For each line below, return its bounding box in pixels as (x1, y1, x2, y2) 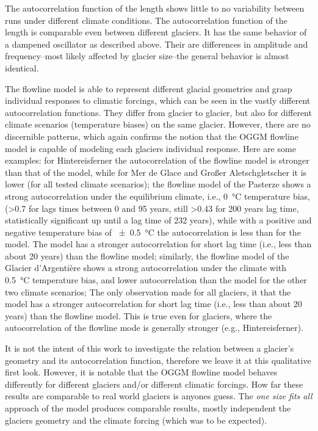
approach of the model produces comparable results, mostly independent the (5, 402, 291, 414)
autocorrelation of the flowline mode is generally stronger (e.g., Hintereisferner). (5, 321, 304, 334)
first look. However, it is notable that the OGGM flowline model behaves (5, 366, 278, 378)
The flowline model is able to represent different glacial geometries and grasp (5, 82, 292, 95)
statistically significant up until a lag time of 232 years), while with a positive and (5, 214, 312, 226)
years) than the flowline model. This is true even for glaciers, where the (5, 309, 272, 322)
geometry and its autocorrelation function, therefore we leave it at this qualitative (5, 353, 311, 366)
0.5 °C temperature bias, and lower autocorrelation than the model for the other (5, 273, 307, 286)
